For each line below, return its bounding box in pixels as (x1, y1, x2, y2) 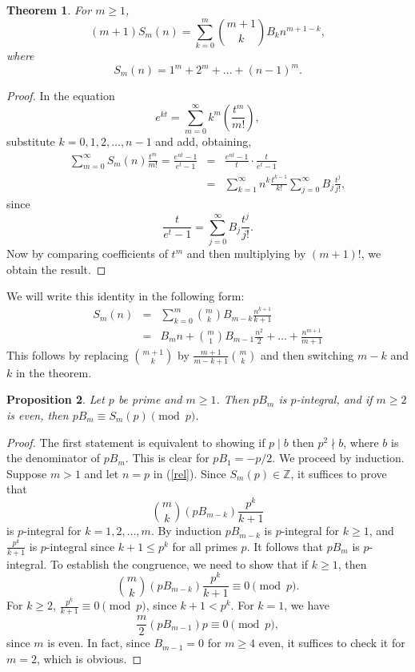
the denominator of (6, 449, 101, 466)
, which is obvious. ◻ (36, 650, 142, 666)
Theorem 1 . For (6, 2, 92, 18)
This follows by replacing (6, 346, 129, 363)
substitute (6, 132, 55, 149)
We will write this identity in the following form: (6, 288, 245, 304)
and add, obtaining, (155, 132, 252, 149)
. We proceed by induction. (272, 449, 405, 466)
